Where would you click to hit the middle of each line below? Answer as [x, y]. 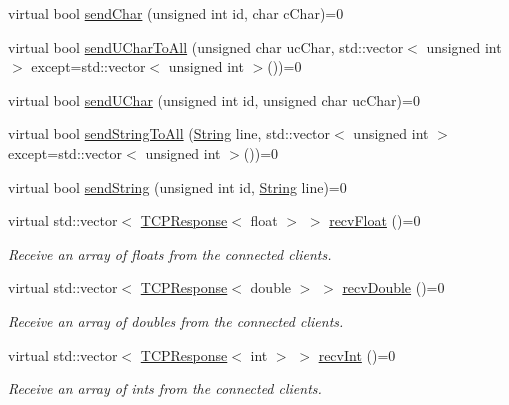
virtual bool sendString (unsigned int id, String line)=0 [177, 186]
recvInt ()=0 [357, 354]
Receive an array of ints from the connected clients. [165, 388]
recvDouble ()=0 [393, 287]
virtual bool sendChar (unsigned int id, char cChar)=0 [176, 13]
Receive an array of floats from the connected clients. [170, 253]
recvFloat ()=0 [375, 220]
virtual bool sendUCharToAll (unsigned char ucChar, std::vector [206, 46]
